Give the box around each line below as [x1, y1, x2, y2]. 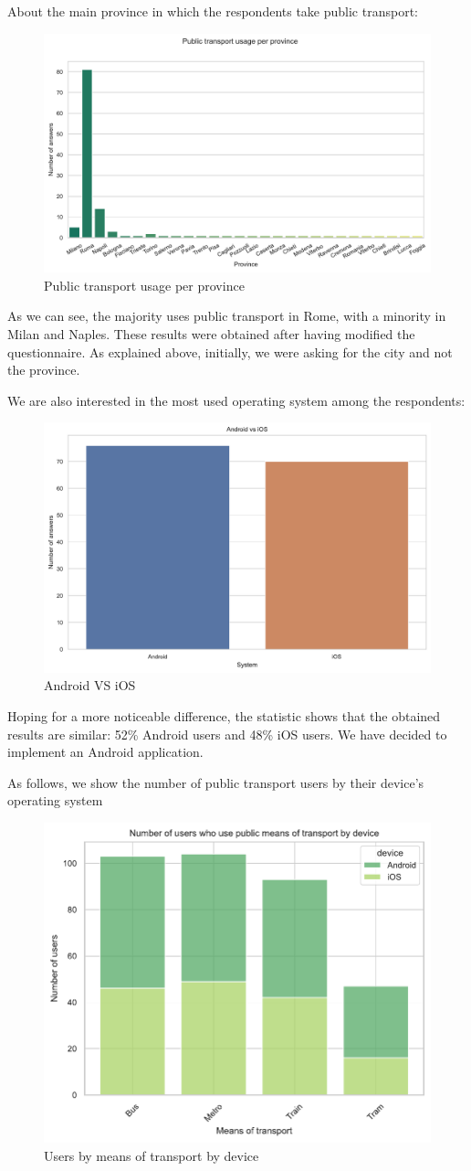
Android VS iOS [44, 676, 136, 695]
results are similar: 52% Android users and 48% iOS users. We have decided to [7, 724, 447, 743]
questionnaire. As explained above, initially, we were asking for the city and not [7, 342, 453, 361]
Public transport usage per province [44, 275, 245, 294]
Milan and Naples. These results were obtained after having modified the [7, 325, 415, 344]
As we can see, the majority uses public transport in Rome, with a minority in [7, 306, 446, 325]
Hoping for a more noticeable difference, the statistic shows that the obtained [7, 706, 441, 725]
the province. [7, 360, 80, 379]
